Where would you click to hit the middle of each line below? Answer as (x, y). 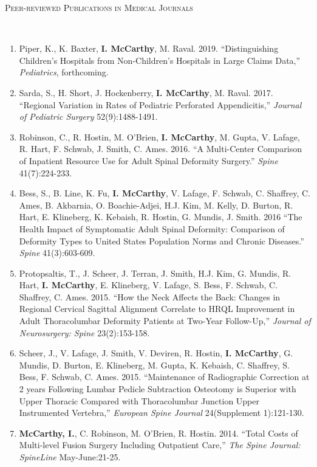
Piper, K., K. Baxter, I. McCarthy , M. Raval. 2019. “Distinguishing (149, 48)
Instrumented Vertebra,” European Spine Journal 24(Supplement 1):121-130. (162, 413)
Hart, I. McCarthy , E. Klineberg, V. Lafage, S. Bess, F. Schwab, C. (148, 285)
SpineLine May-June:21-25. (70, 457)
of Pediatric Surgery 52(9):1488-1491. (88, 116)
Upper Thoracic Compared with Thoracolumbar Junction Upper (139, 400)
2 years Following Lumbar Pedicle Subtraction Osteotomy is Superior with (158, 389)
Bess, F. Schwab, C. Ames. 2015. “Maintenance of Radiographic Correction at (164, 377)
